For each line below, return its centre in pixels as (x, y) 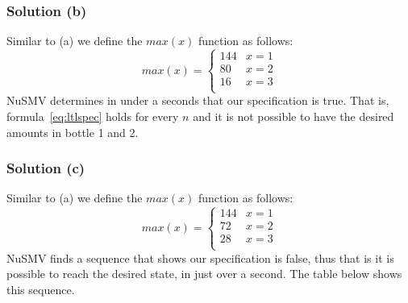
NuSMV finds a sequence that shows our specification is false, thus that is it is (200, 257)
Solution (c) (46, 168)
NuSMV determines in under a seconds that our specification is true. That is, (198, 100)
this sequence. (41, 289)
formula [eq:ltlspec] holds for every (93, 116)
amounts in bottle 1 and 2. (73, 132)
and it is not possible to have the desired (294, 116)
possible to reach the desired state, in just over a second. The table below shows (204, 274)
